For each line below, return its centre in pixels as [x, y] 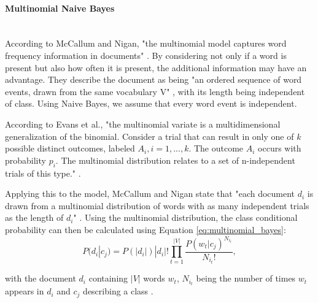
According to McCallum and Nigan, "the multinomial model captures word [146, 43]
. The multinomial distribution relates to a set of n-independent [175, 160]
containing [108, 278]
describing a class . [118, 291]
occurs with [280, 148]
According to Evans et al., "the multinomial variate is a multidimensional [143, 124]
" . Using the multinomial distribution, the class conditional [185, 217]
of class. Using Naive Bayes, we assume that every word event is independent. [151, 103]
